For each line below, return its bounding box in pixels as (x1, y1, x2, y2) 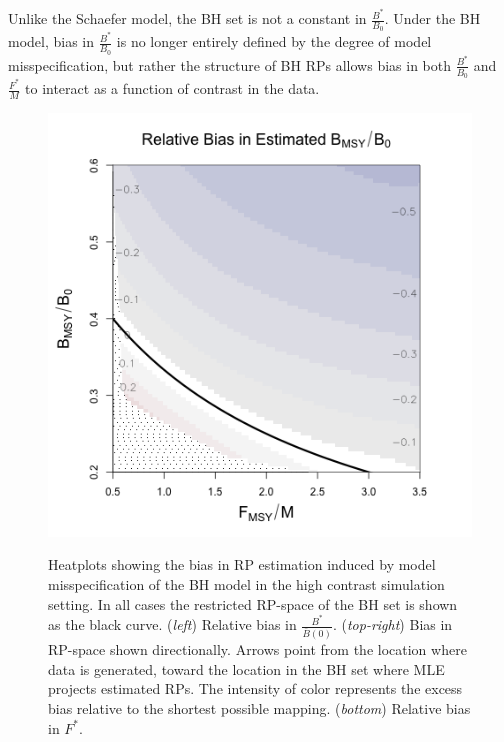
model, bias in (8, 31, 95, 52)
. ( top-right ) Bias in (332, 614, 453, 635)
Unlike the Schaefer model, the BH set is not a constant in (8, 8, 367, 29)
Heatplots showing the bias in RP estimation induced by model (48, 554, 436, 575)
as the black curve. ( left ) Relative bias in (48, 614, 297, 635)
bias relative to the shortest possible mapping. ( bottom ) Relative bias (48, 698, 471, 719)
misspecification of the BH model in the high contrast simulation (48, 574, 445, 595)
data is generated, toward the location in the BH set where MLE (48, 658, 445, 679)
